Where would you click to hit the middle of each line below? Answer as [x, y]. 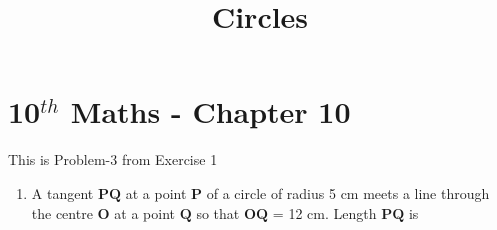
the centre [62, 212]
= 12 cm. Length [324, 212]
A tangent [62, 192]
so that [218, 212]
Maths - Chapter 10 [210, 111]
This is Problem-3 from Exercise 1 [113, 159]
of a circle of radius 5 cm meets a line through [348, 192]
